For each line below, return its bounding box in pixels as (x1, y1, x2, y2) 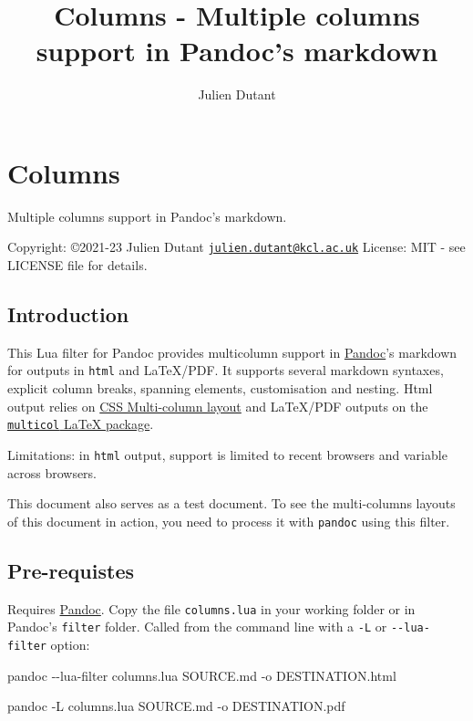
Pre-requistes (7, 556, 134, 584)
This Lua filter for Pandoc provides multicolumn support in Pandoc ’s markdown (7, 342, 458, 361)
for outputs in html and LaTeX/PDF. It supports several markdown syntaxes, (7, 360, 444, 380)
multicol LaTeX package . (7, 414, 154, 434)
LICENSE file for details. (7, 256, 148, 275)
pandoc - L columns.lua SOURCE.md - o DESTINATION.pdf (7, 696, 345, 716)
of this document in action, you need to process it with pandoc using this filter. (7, 511, 450, 530)
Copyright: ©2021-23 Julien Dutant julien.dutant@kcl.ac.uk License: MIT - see (7, 237, 466, 256)
